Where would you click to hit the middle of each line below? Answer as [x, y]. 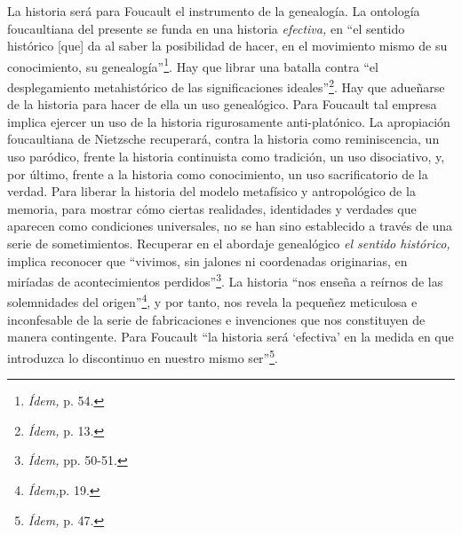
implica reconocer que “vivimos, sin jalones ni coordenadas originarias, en [207, 260]
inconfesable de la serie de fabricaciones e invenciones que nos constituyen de [216, 319]
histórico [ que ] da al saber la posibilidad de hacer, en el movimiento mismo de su [227, 46]
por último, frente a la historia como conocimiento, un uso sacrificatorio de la [218, 173]
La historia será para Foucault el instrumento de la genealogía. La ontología [214, 11]
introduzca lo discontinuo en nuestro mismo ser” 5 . [143, 356]
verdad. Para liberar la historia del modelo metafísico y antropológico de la [211, 191]
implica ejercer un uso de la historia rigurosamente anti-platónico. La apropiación [229, 121]
